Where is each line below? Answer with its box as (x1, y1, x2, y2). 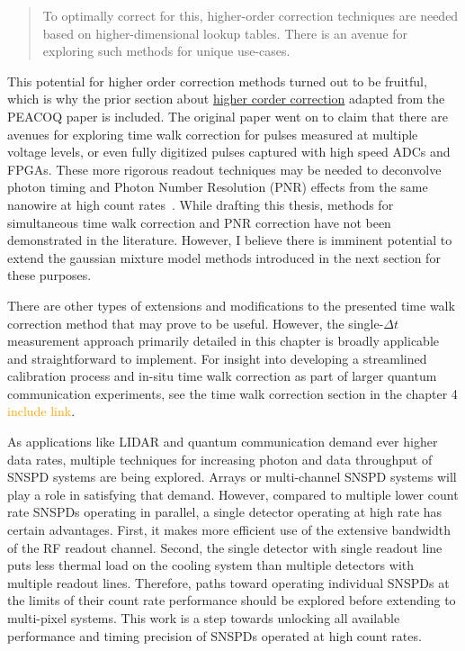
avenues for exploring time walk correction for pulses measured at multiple (7, 124, 418, 143)
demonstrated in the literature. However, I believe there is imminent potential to (7, 231, 452, 249)
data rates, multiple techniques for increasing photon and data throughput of (7, 449, 433, 468)
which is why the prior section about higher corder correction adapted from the (7, 89, 445, 108)
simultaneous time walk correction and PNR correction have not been (7, 212, 391, 231)
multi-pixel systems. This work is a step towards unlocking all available (7, 609, 400, 627)
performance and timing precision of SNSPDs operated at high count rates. (7, 626, 422, 645)
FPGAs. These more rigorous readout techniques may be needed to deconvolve (7, 159, 442, 178)
